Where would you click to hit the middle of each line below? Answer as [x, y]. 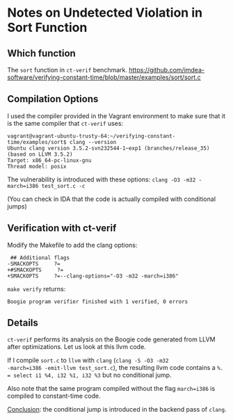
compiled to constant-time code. [54, 396]
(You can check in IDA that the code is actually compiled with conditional [112, 199]
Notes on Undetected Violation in [105, 13]
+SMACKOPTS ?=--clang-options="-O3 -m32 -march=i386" [93, 276]
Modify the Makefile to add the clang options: [72, 245]
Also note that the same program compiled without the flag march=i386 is [111, 389]
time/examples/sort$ [37, 142]
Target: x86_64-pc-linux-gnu [49, 160]
